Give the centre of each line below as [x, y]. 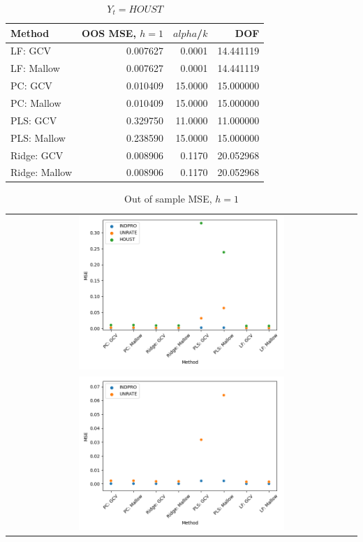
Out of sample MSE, [168, 199]
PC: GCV [31, 86]
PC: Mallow [36, 102]
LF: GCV [31, 51]
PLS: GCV [34, 120]
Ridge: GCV [37, 155]
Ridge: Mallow [42, 172]
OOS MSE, [109, 32]
